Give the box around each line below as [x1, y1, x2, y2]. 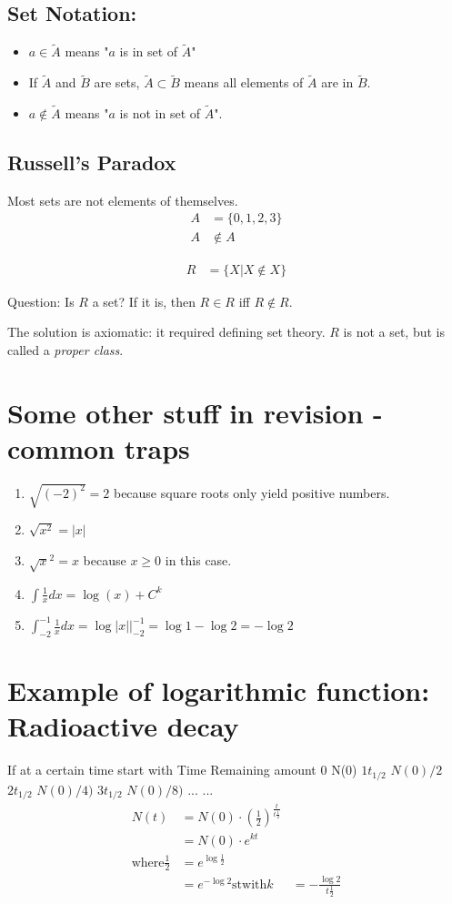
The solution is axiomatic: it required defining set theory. [7, 322, 326, 341]
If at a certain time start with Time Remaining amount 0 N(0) [7, 760, 357, 779]
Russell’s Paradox [7, 148, 176, 177]
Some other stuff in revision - [7, 393, 383, 431]
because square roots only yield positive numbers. [113, 482, 390, 502]
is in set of [119, 42, 178, 61]
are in [321, 73, 354, 92]
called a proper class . [7, 340, 124, 359]
